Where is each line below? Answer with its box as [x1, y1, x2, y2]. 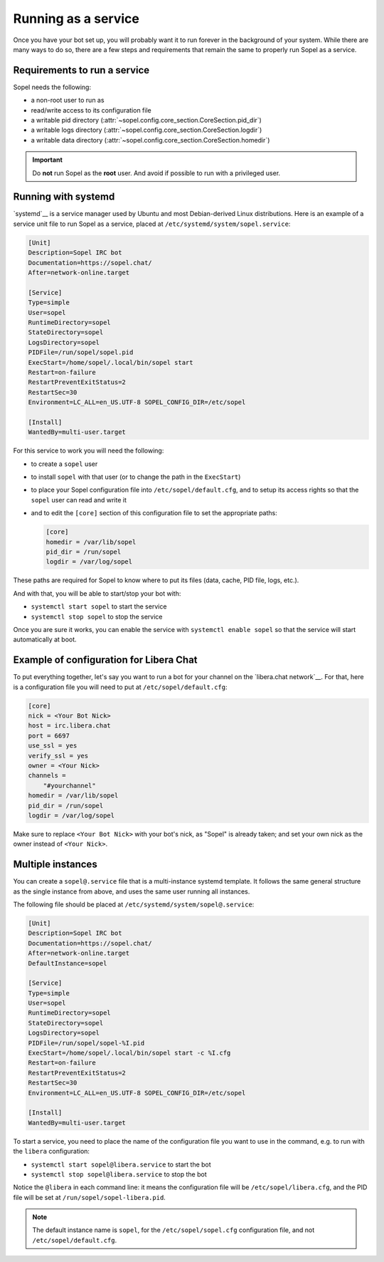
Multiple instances [13, 859, 97, 871]
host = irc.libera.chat [28, 722, 112, 730]
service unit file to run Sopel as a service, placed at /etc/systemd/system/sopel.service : [13, 219, 291, 228]
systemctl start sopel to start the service [31, 602, 167, 611]
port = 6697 [28, 731, 70, 740]
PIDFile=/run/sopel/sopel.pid [28, 348, 134, 356]
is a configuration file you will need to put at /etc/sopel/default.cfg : [13, 683, 228, 691]
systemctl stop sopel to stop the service [31, 612, 163, 621]
